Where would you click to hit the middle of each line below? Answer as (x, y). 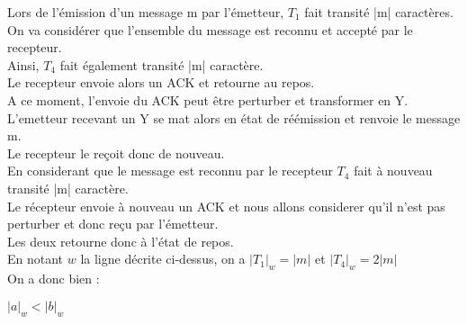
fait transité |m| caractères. (379, 12)
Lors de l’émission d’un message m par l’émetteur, (146, 12)
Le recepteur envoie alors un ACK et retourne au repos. (161, 82)
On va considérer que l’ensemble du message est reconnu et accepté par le (210, 29)
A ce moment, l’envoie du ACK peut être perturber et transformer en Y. (208, 99)
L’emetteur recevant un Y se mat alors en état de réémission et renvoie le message (234, 117)
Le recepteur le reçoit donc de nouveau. (116, 153)
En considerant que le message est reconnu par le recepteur (170, 171)
